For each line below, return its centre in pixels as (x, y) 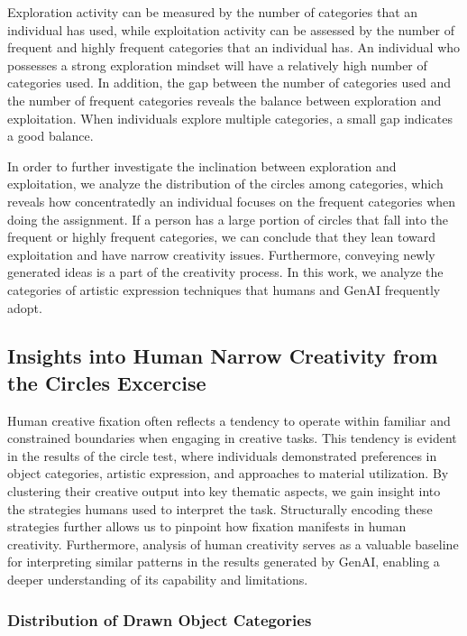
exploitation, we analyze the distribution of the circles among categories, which (225, 184)
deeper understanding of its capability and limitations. (158, 580)
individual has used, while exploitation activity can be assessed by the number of (231, 29)
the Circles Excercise (107, 382)
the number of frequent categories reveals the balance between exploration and (224, 100)
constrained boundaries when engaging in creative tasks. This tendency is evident (232, 438)
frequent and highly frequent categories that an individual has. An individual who (234, 47)
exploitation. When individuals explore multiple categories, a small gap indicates (230, 118)
